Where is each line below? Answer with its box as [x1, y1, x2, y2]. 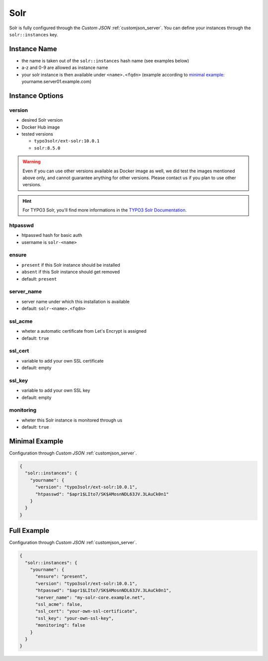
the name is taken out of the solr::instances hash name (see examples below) [21, 58, 190, 64]
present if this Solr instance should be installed [21, 262, 120, 268]
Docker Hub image [21, 124, 60, 130]
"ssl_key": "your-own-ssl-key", [35, 615, 114, 621]
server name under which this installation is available [21, 298, 130, 304]
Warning [22, 159, 41, 165]
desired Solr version [21, 117, 63, 123]
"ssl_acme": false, [35, 601, 83, 607]
